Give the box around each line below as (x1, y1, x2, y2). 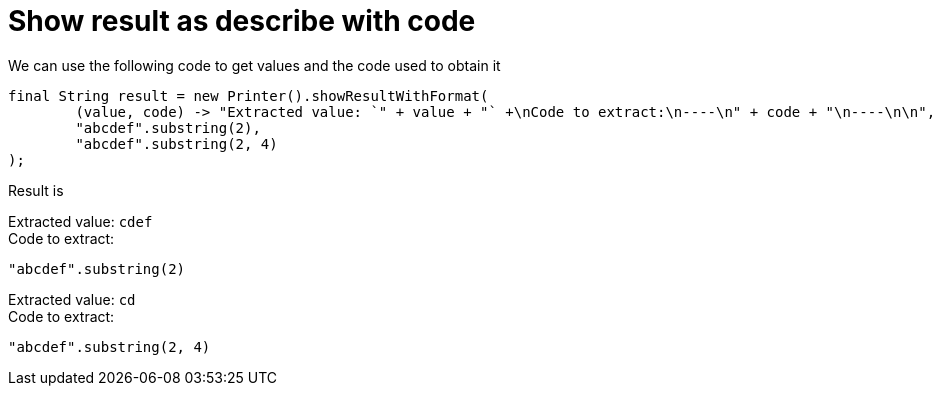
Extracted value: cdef (8, 212, 153, 230)
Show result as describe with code (8, 4, 476, 38)
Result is (8, 181, 64, 199)
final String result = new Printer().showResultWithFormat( (8, 87, 489, 104)
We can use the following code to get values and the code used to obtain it (8, 56, 501, 74)
